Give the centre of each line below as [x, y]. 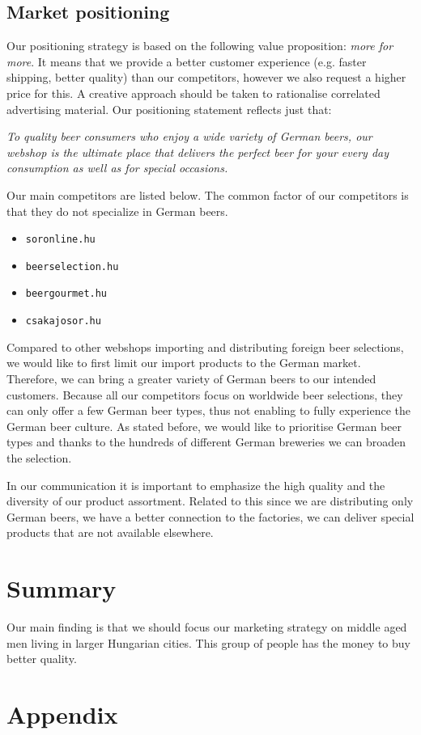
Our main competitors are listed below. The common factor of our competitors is [208, 194]
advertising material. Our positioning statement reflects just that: [169, 109]
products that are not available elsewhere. [110, 532]
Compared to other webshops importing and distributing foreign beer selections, [205, 346]
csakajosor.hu [63, 321]
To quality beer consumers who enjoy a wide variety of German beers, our [189, 136]
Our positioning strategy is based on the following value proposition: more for [200, 46]
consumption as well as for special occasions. [117, 168]
